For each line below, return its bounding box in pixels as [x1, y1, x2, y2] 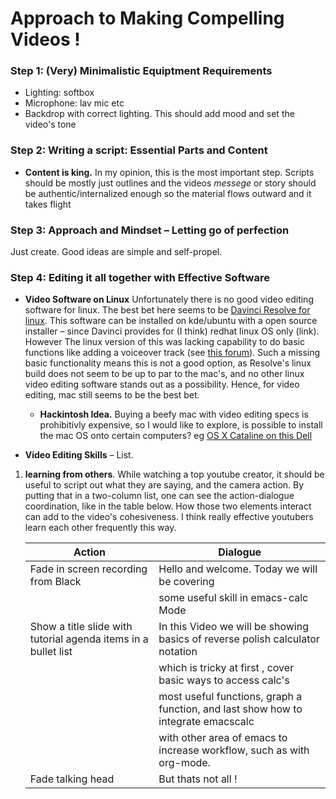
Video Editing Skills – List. [24, 449, 134, 461]
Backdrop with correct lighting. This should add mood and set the [24, 108, 295, 120]
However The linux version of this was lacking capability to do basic [24, 336, 305, 348]
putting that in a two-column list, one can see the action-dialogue [24, 490, 295, 502]
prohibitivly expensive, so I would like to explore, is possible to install [39, 419, 323, 431]
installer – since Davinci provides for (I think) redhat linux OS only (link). [24, 325, 320, 337]
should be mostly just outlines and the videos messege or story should [24, 177, 317, 189]
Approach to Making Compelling [10, 7, 285, 30]
